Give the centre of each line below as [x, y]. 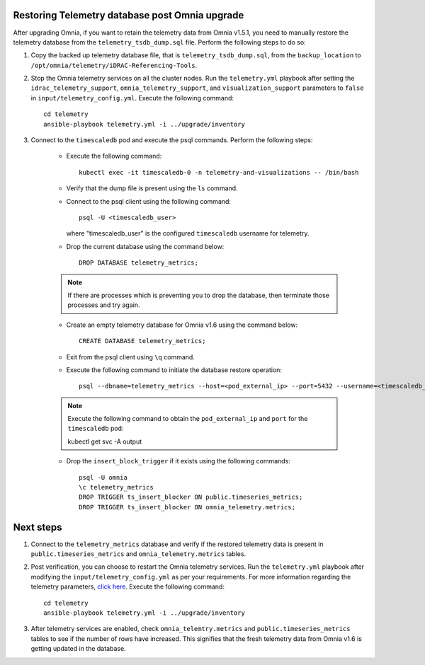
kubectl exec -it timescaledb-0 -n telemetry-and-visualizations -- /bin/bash [219, 172]
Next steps [38, 527]
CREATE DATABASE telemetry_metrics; [142, 341]
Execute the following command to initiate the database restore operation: [174, 370]
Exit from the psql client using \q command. [130, 357]
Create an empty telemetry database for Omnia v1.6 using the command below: [182, 325]
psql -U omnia [103, 477]
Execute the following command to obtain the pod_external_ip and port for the [188, 419]
